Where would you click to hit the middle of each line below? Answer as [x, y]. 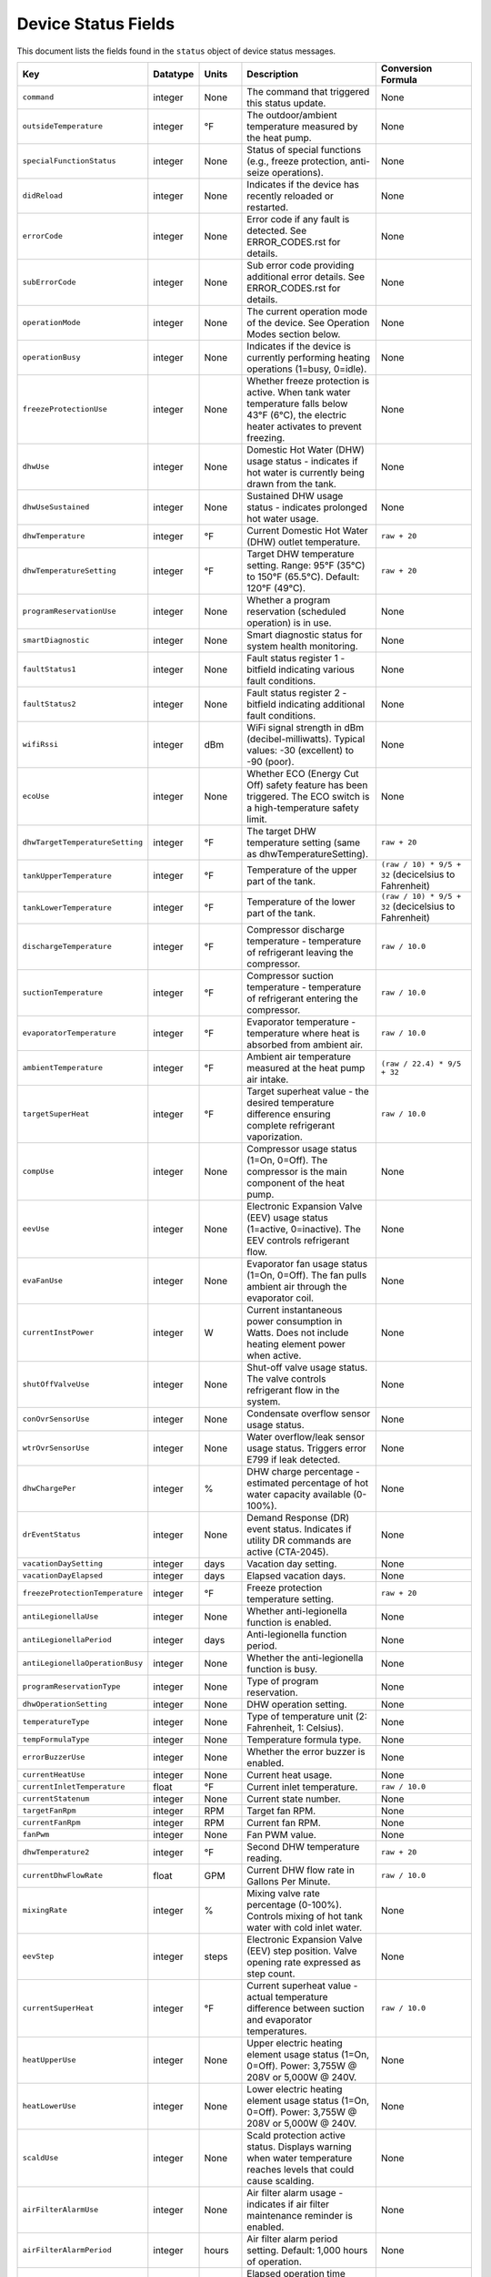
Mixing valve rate [283, 1893]
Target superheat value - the [308, 1091]
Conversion [406, 68]
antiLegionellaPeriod [67, 1640]
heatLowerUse [49, 2106]
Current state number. [294, 1799]
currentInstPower [58, 1333]
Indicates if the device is [299, 346]
